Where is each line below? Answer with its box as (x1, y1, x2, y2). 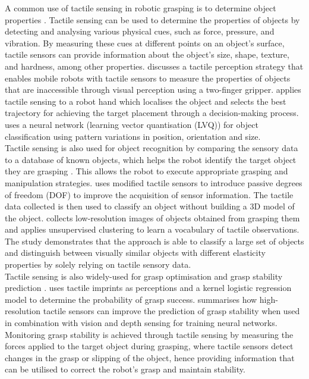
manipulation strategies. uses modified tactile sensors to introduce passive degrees (5, 176, 302, 189)
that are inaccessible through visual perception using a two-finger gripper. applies (5, 83, 301, 96)
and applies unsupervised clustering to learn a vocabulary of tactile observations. (5, 223, 299, 236)
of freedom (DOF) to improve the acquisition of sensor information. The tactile (5, 188, 294, 201)
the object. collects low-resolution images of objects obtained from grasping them (5, 211, 300, 224)
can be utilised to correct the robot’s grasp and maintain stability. (5, 363, 245, 375)
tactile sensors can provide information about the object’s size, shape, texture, (5, 48, 289, 61)
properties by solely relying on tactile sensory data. (5, 258, 191, 271)
